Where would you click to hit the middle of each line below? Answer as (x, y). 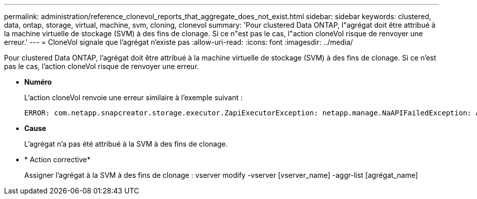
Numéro (38, 82)
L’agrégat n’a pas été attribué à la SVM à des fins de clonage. (126, 144)
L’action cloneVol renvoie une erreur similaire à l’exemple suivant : (133, 97)
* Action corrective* (58, 159)
